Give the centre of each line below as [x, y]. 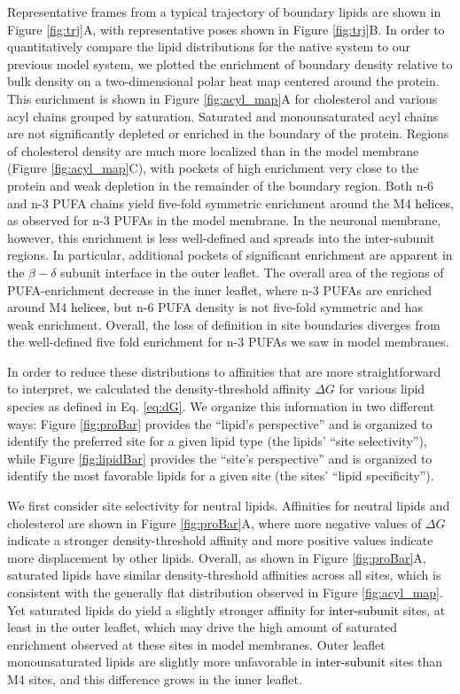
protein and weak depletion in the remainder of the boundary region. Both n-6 [221, 185]
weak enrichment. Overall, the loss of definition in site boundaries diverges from [224, 324]
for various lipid [382, 389]
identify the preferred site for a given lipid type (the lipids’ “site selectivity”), [217, 441]
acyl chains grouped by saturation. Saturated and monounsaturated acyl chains [223, 116]
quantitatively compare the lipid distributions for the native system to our [209, 47]
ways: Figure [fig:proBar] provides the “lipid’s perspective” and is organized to [220, 423]
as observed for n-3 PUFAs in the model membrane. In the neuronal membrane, [224, 220]
